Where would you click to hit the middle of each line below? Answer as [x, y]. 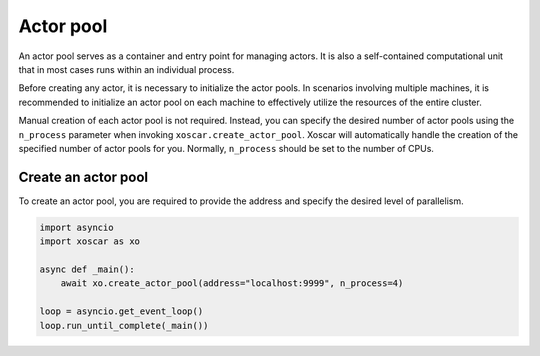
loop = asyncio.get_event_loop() [121, 311]
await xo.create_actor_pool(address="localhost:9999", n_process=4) [232, 283]
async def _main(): [87, 269]
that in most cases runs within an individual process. [126, 69]
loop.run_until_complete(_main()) [124, 325]
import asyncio [76, 227]
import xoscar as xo [89, 241]
